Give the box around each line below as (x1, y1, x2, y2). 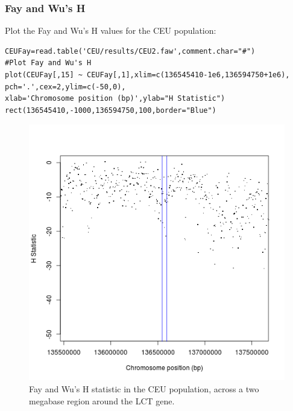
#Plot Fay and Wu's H (5, 59, 92, 68)
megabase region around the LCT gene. (29, 394, 175, 407)
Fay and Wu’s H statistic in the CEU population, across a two (29, 382, 259, 395)
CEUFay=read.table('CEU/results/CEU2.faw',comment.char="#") (5, 46, 256, 56)
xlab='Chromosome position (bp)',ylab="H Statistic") (5, 94, 225, 103)
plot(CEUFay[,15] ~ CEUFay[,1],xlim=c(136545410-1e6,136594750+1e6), (5, 71, 290, 79)
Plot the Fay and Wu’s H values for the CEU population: (5, 24, 216, 37)
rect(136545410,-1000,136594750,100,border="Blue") (5, 106, 216, 115)
